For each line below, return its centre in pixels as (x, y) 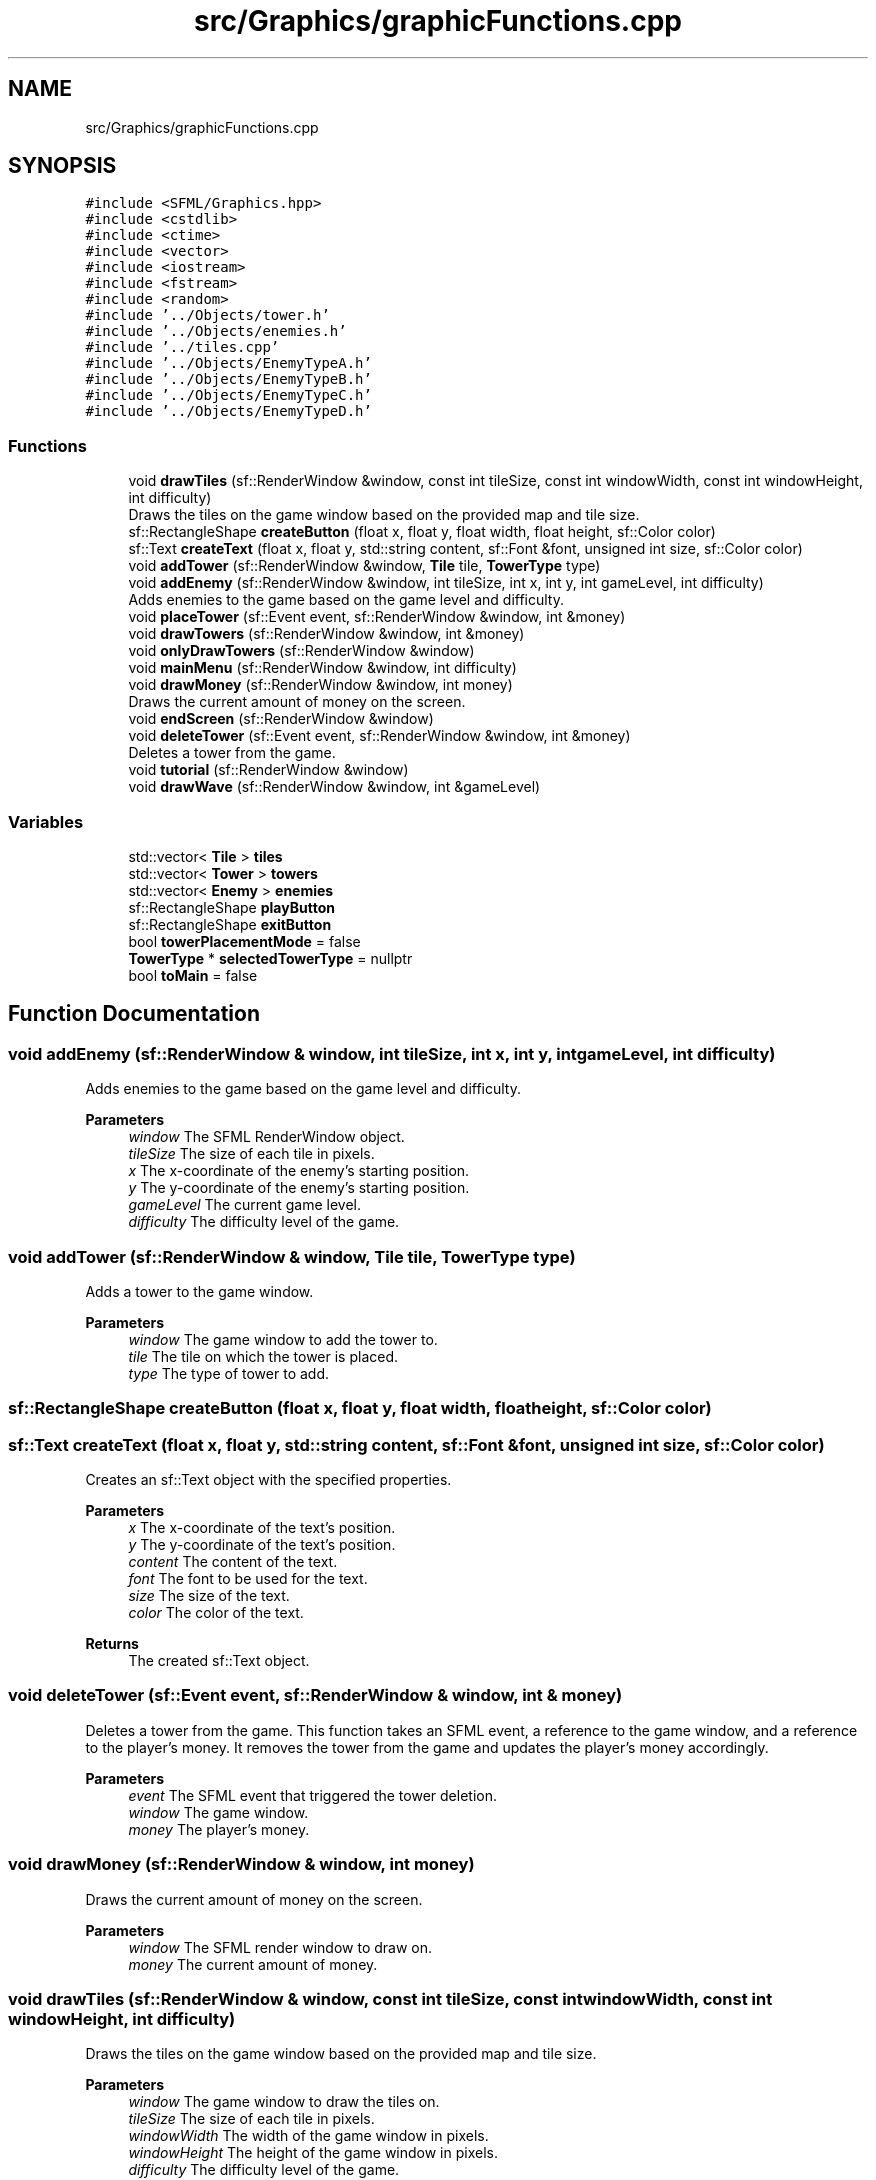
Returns (112, 1644)
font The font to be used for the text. (248, 1579)
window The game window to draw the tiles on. (284, 2102)
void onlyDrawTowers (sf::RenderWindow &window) (301, 651)
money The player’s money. (219, 1829)
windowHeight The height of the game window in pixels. (313, 2153)
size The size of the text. (209, 1596)
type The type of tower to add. (228, 1373)
